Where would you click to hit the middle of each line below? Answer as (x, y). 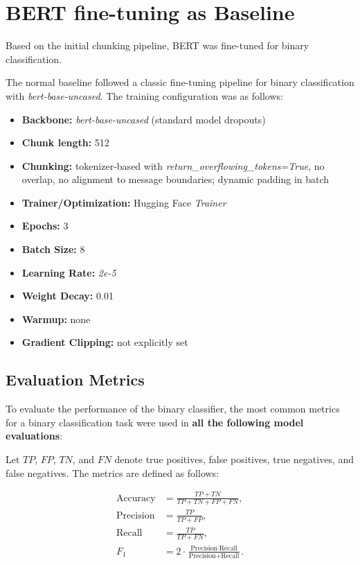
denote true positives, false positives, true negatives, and (234, 459)
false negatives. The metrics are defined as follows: (112, 472)
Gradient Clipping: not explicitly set (105, 342)
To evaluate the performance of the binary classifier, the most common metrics (173, 409)
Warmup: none (56, 319)
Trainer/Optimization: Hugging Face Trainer (124, 202)
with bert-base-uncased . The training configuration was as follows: (144, 95)
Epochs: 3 (45, 226)
